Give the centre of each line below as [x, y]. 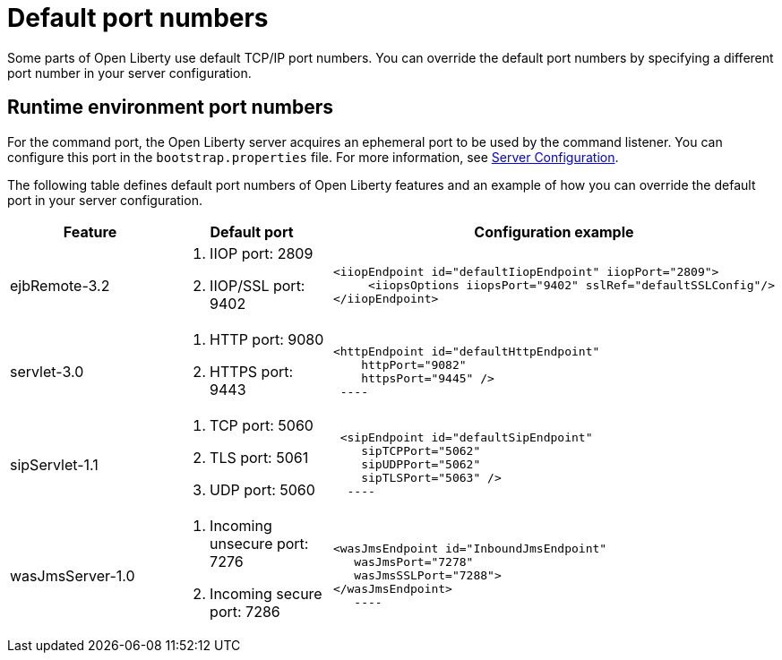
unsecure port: [259, 543]
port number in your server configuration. [129, 73]
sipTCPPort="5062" [421, 451]
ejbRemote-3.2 [60, 285]
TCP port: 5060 [262, 425]
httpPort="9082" [414, 364]
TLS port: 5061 [259, 457]
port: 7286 [245, 611]
